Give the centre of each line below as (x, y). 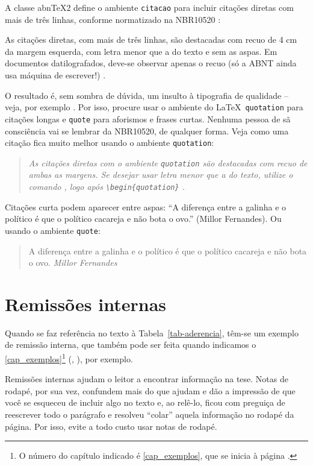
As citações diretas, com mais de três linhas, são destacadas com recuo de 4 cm (151, 39)
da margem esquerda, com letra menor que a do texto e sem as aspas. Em (141, 51)
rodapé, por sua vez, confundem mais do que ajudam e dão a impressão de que (150, 390)
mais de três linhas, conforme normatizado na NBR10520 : (113, 19)
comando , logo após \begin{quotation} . (107, 187)
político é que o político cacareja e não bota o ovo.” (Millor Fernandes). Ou (143, 219)
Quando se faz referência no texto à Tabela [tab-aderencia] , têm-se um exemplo (152, 332)
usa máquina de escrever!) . (55, 75)
